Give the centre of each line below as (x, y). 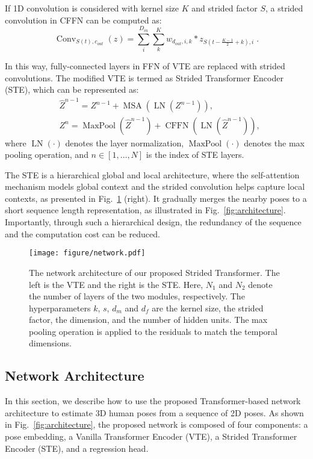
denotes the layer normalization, (125, 142)
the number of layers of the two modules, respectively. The (137, 296)
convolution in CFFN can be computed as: (83, 20)
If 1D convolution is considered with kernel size (92, 8)
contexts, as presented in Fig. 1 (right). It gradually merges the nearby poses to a (156, 198)
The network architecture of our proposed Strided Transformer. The (154, 272)
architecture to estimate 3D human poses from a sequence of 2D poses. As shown (154, 412)
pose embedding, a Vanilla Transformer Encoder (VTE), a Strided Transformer (151, 436)
